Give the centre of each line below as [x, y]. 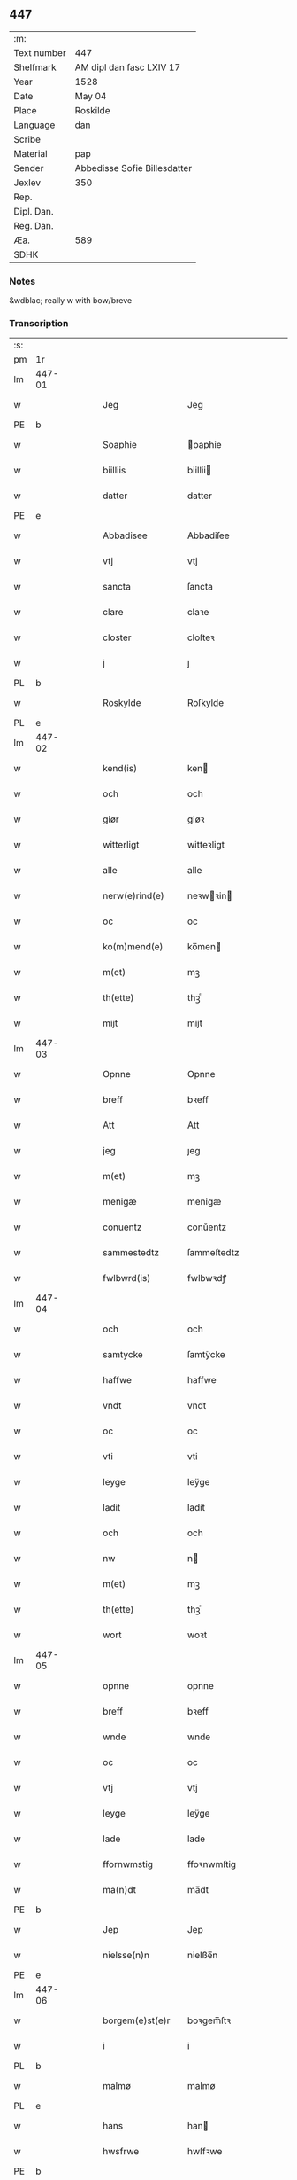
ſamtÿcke [206, 1355]
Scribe [27, 139]
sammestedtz [131, 1253]
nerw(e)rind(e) [134, 896]
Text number [40, 52]
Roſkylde [205, 703]
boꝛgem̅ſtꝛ [209, 2020]
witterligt [121, 845]
